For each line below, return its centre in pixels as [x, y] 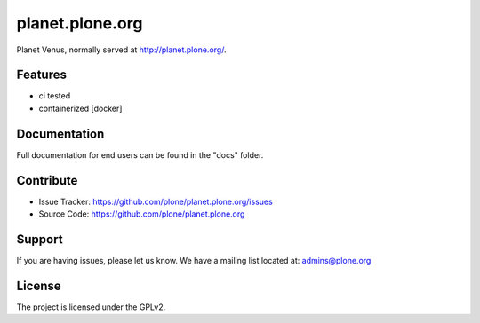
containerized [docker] [80, 108]
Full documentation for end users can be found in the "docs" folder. [140, 154]
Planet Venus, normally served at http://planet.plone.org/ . [121, 50]
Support [40, 239]
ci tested [55, 96]
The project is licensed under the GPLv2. [91, 307]
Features [41, 75]
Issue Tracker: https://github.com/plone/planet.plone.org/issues [156, 201]
